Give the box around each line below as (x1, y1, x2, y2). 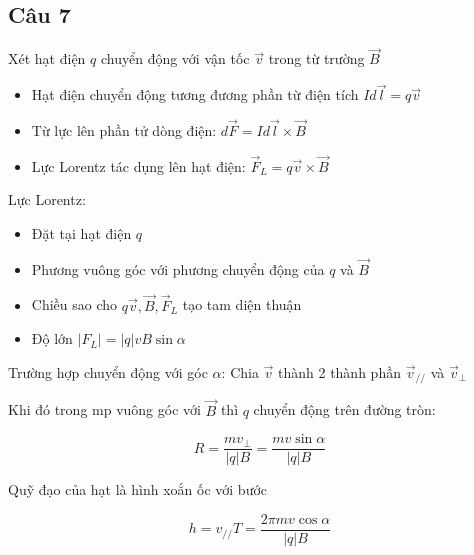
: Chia (221, 361, 259, 382)
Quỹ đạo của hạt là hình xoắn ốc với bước (8, 479, 268, 500)
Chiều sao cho (31, 294, 118, 315)
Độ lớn (31, 328, 73, 349)
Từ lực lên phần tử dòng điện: (31, 120, 217, 141)
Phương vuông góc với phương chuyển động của (31, 258, 325, 279)
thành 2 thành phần (278, 361, 401, 382)
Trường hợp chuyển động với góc (8, 361, 208, 382)
